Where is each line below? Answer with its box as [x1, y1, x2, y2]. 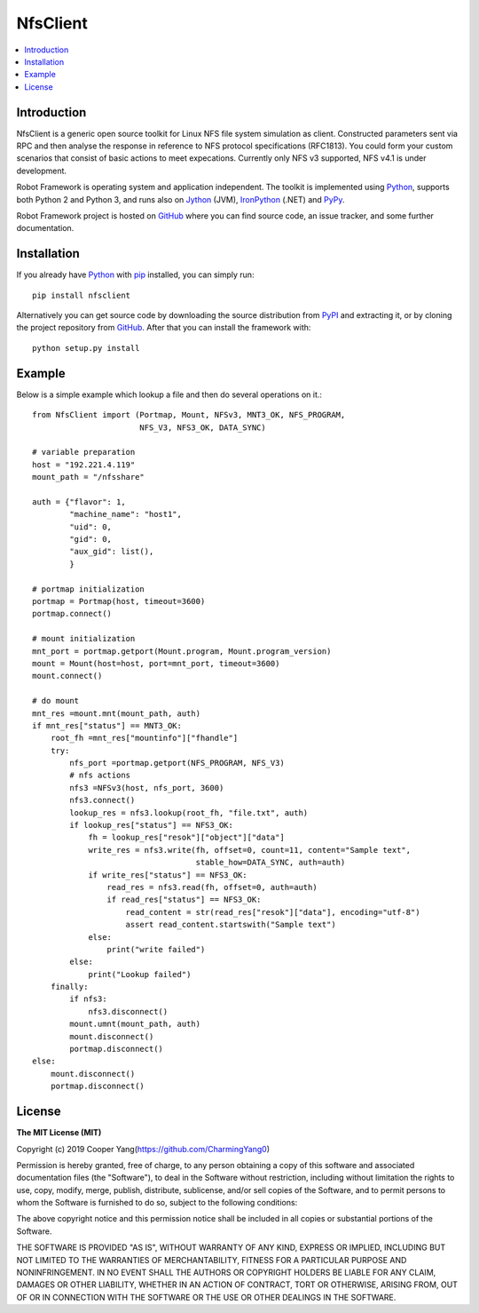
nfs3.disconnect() [88, 1007, 169, 1016]
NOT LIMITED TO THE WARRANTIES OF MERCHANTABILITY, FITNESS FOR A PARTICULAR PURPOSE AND [16, 1254, 407, 1265]
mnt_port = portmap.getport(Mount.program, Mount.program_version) [32, 646, 332, 656]
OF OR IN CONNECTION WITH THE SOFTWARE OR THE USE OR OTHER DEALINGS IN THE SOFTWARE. [16, 1292, 397, 1302]
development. [16, 165, 67, 176]
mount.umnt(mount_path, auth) [69, 1019, 201, 1030]
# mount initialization [32, 633, 136, 644]
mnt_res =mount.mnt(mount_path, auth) [32, 708, 201, 719]
